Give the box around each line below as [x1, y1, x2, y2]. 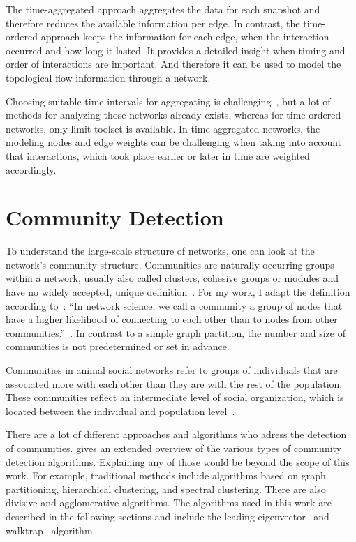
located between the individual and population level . [6, 403, 235, 418]
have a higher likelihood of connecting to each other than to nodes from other [6, 312, 338, 326]
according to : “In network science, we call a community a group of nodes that [6, 298, 343, 313]
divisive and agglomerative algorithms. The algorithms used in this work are [6, 495, 332, 510]
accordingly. [6, 162, 57, 176]
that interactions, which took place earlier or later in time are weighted [6, 148, 310, 163]
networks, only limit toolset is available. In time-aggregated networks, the [6, 121, 320, 135]
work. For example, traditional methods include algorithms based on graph [6, 468, 326, 483]
